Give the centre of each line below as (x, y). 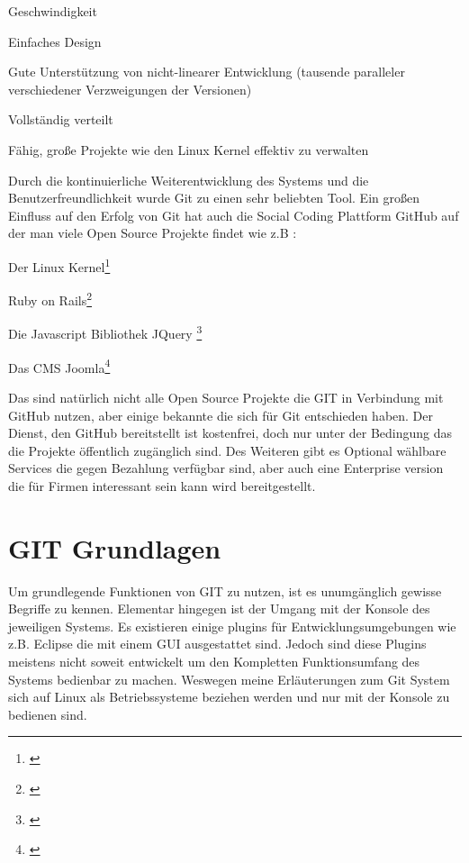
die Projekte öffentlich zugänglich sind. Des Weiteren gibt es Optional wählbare (227, 450)
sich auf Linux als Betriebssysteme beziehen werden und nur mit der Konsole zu (229, 697)
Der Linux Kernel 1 (59, 265)
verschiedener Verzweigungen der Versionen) (130, 89)
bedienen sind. (48, 714)
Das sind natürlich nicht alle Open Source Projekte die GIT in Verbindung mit (226, 397)
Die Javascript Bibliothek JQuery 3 (105, 332)
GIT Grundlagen (115, 547)
